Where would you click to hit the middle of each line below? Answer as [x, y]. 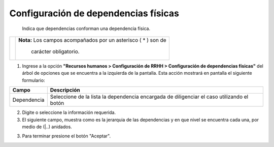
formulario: [33, 80]
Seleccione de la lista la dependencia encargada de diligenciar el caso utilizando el [149, 97]
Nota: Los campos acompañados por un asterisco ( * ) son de [93, 40]
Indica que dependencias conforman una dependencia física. [86, 28]
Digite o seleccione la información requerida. [69, 112]
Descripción [65, 90]
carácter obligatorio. [55, 51]
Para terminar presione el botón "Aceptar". [66, 136]
